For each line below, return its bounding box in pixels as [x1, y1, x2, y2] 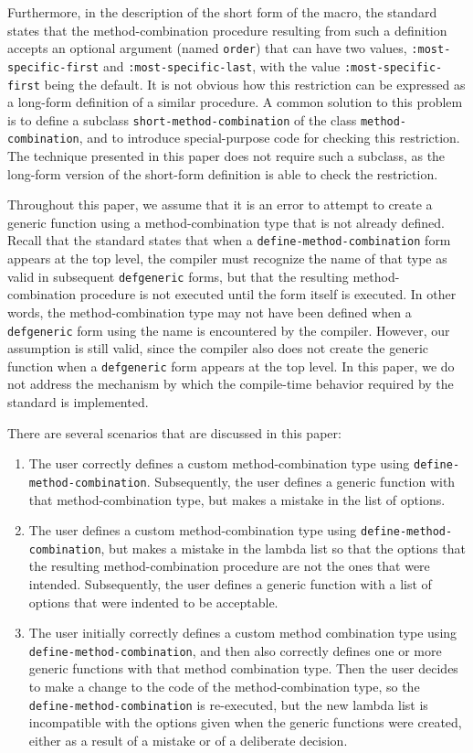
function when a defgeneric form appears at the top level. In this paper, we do [7, 356, 455, 375]
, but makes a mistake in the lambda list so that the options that [100, 538, 466, 557]
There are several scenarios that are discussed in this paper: [7, 423, 342, 442]
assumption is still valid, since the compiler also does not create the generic [7, 339, 429, 358]
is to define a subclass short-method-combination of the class [7, 110, 357, 129]
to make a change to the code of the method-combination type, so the [28, 677, 420, 696]
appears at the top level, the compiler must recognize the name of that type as [7, 249, 447, 268]
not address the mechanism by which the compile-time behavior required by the [7, 374, 454, 393]
